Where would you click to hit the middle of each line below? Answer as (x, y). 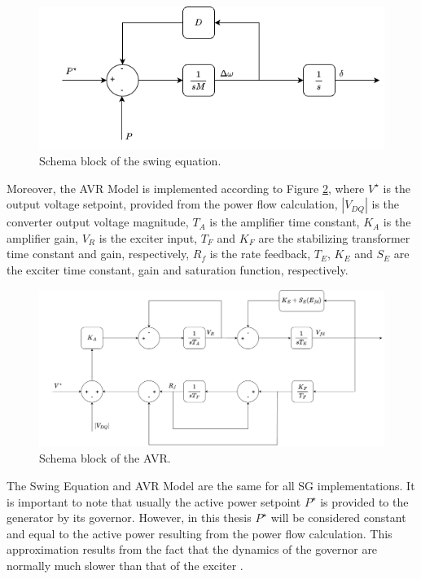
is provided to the (364, 501)
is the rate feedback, (260, 254)
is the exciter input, (148, 237)
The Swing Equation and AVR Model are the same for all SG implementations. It (211, 486)
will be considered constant (338, 518)
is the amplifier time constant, (285, 222)
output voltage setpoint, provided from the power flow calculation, (172, 204)
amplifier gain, (42, 237)
